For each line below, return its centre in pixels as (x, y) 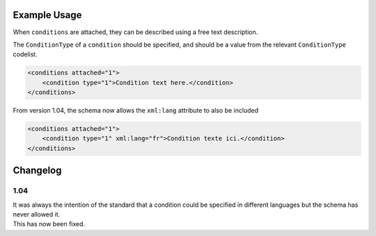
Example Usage (47, 15)
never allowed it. (37, 214)
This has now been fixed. (49, 224)
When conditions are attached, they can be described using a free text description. (135, 32)
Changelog (37, 171)
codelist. (25, 54)
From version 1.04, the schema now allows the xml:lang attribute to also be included (136, 111)
